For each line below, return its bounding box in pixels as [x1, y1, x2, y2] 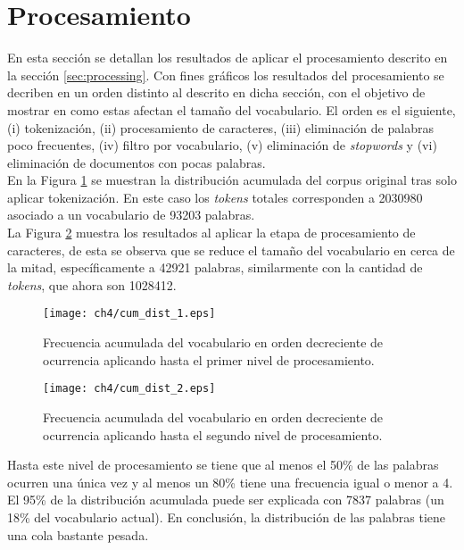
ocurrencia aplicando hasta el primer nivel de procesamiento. [43, 350, 375, 369]
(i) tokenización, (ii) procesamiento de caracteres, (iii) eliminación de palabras [7, 118, 434, 137]
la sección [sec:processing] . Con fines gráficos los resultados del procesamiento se [7, 65, 444, 84]
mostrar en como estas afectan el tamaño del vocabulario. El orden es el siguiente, [7, 100, 456, 119]
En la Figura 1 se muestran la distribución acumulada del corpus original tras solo [7, 171, 457, 189]
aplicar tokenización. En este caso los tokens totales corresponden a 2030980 [7, 187, 423, 206]
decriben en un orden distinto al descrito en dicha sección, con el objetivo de [7, 83, 426, 102]
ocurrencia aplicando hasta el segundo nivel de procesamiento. [43, 425, 383, 444]
